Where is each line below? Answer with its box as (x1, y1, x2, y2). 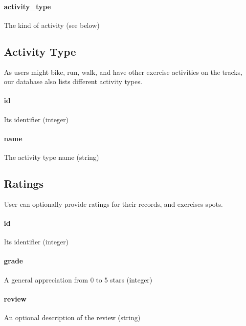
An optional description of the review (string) (4, 312, 141, 322)
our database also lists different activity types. (4, 76, 142, 87)
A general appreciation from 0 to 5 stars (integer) (4, 274, 153, 284)
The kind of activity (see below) (4, 20, 100, 30)
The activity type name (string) (4, 152, 99, 162)
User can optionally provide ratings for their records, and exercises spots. (4, 198, 223, 209)
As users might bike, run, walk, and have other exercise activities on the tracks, (4, 66, 243, 77)
